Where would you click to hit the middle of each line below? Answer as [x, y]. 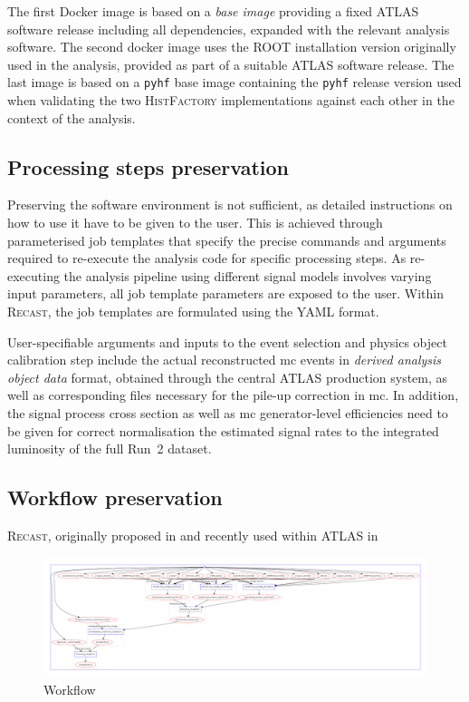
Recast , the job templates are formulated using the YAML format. [193, 311]
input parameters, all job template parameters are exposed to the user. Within [225, 293]
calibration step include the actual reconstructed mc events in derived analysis [225, 360]
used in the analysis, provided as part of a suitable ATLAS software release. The [231, 64]
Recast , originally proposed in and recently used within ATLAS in [193, 535]
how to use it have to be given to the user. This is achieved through [195, 223]
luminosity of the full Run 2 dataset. [110, 448]
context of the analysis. [72, 117]
